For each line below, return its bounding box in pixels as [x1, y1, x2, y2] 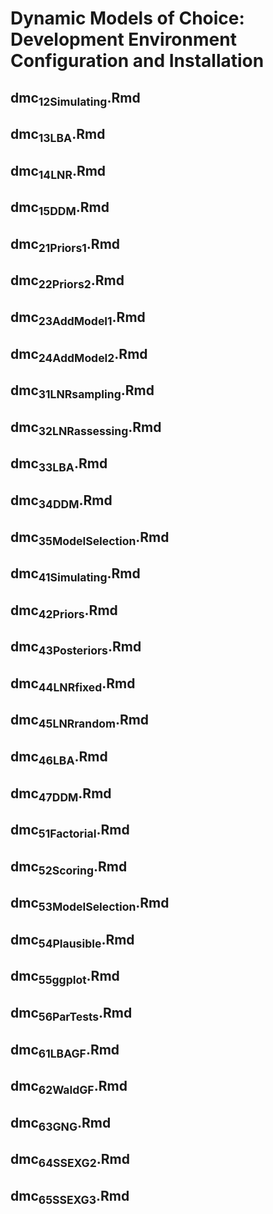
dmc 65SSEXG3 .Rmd [10, 1187, 130, 1207]
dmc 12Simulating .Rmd [10, 89, 141, 109]
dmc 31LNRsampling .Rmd [10, 382, 155, 402]
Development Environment [10, 28, 237, 51]
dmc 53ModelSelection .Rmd [10, 895, 170, 914]
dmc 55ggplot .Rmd [10, 968, 120, 987]
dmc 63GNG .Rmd [10, 1114, 112, 1134]
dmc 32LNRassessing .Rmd [10, 418, 162, 438]
